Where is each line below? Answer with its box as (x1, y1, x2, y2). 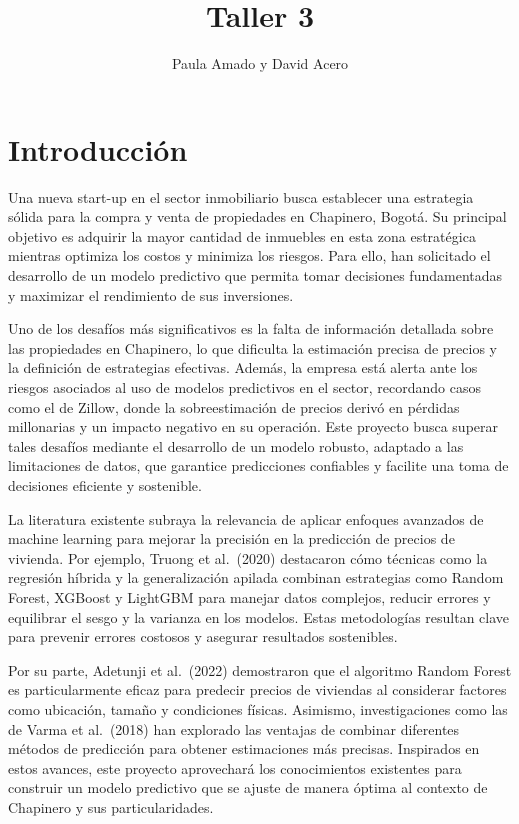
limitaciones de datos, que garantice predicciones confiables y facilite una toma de (8, 455, 509, 476)
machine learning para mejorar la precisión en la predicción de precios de (8, 528, 455, 549)
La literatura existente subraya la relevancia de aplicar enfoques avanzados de (8, 508, 484, 529)
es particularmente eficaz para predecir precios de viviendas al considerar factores (8, 679, 507, 700)
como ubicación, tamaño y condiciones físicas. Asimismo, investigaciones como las (8, 698, 508, 719)
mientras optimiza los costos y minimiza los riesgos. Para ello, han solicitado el (8, 245, 491, 266)
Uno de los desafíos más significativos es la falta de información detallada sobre (8, 318, 494, 339)
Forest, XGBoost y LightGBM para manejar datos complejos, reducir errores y (8, 586, 491, 607)
